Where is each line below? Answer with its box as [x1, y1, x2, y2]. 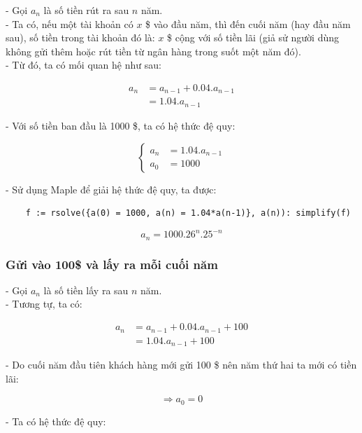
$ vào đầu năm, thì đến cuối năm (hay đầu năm [145, 16, 351, 31]
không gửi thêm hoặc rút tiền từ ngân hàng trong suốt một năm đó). [6, 43, 301, 58]
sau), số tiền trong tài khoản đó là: [6, 30, 155, 45]
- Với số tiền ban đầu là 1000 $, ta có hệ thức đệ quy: [6, 118, 236, 132]
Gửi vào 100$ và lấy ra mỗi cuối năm [6, 255, 218, 273]
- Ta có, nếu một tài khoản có [6, 16, 133, 31]
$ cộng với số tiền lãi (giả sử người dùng [167, 30, 339, 45]
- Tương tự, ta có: [6, 296, 82, 311]
